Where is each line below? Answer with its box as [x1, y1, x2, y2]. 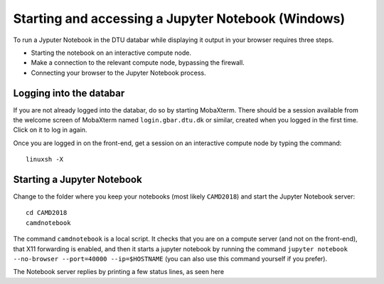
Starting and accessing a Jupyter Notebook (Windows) [13, 11, 346, 26]
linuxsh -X [26, 155, 64, 164]
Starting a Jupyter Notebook [13, 174, 142, 185]
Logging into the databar [13, 87, 125, 99]
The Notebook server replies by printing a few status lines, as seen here [13, 268, 224, 276]
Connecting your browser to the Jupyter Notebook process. [31, 68, 206, 77]
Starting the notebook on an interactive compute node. [31, 48, 192, 57]
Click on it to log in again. [13, 125, 87, 135]
